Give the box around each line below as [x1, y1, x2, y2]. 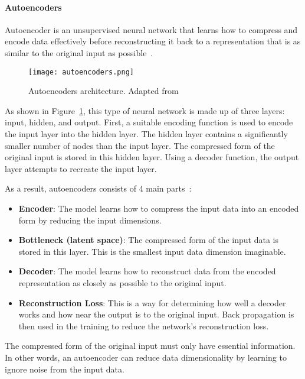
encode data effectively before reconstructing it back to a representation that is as [5, 35, 301, 47]
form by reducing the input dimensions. [18, 213, 162, 226]
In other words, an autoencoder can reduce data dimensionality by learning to [5, 351, 287, 363]
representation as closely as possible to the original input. [18, 276, 227, 289]
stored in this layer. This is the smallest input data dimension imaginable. [18, 245, 286, 257]
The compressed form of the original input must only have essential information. [5, 339, 296, 352]
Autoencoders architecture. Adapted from [28, 85, 179, 97]
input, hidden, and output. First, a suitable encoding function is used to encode [5, 116, 293, 128]
